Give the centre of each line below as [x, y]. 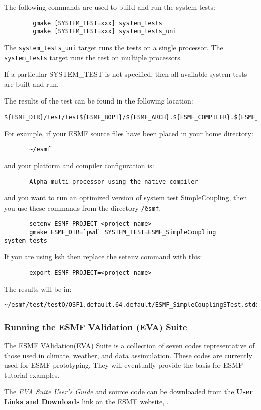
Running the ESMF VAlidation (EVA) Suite [96, 326]
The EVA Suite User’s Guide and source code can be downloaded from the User [128, 392]
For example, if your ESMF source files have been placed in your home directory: [129, 133]
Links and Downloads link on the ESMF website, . [86, 402]
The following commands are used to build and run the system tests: [110, 7]
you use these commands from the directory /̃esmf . [83, 207]
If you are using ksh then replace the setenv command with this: [103, 257]
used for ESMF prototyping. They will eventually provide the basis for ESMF [124, 365]
